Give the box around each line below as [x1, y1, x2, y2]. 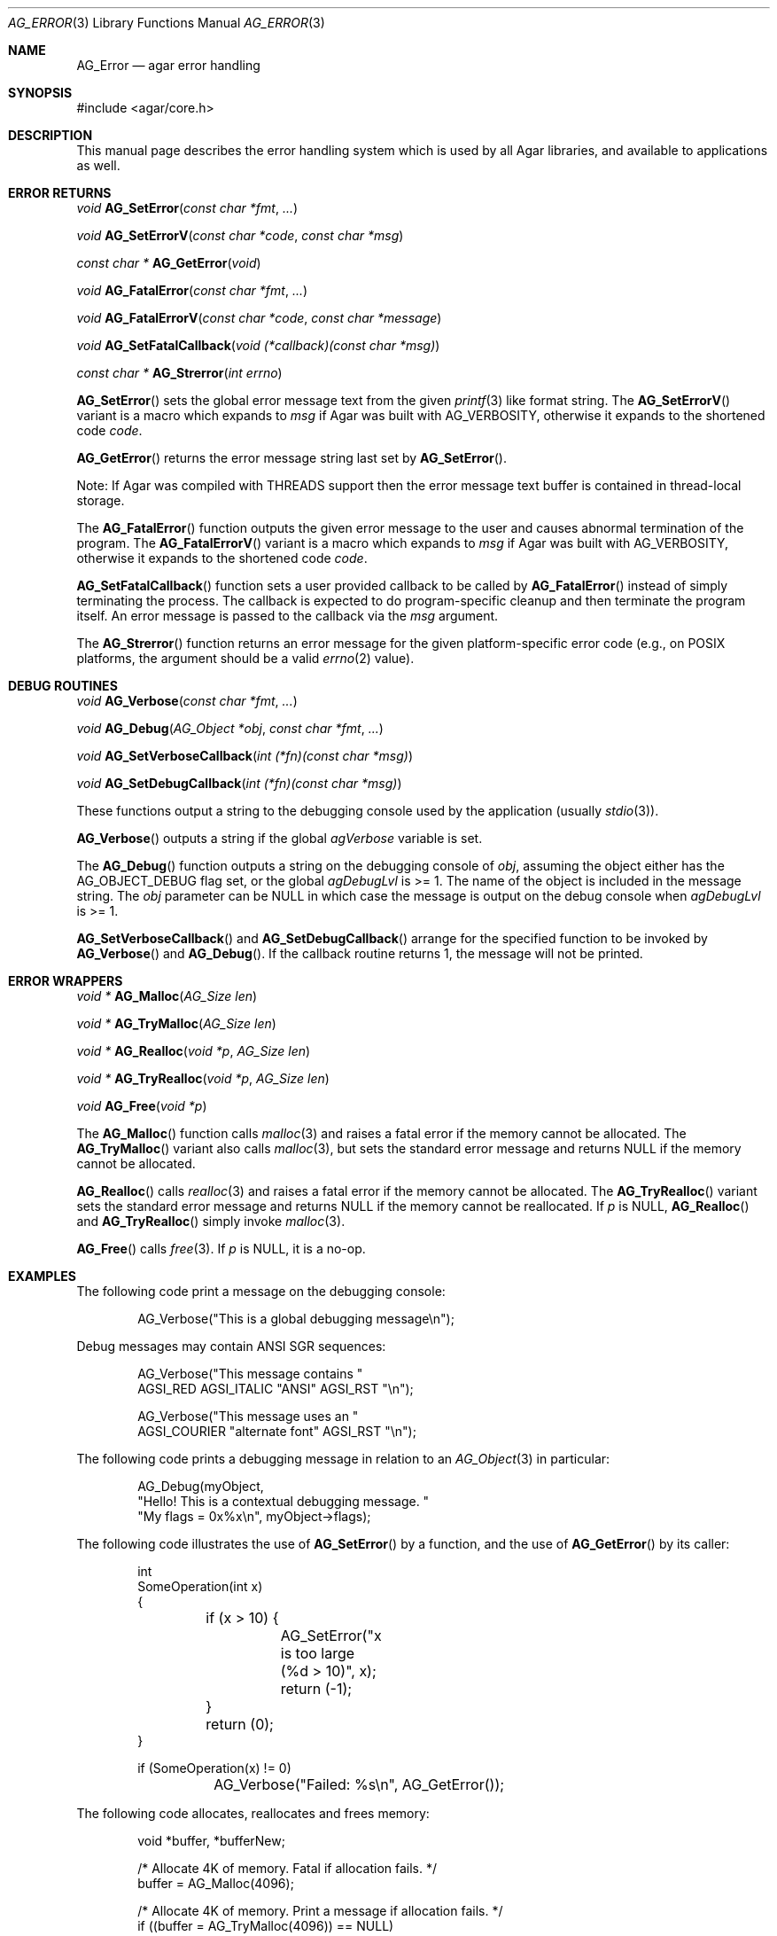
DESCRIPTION [8, 128, 93, 143]
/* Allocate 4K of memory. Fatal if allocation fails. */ [137, 1861, 438, 1876]
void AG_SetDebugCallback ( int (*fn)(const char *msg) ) [76, 776, 402, 791]
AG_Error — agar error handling [76, 58, 260, 73]
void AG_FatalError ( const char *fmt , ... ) [76, 283, 308, 298]
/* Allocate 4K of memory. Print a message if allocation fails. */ [137, 1903, 503, 1918]
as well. [76, 158, 120, 173]
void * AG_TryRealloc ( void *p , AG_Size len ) [76, 1071, 330, 1086]
